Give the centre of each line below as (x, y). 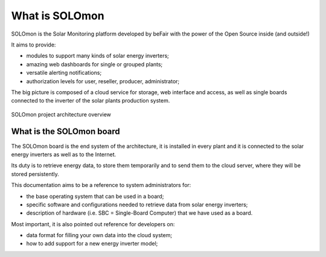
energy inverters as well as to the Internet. (64, 154)
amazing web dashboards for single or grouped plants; (94, 64)
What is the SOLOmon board (66, 132)
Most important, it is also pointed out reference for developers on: (93, 224)
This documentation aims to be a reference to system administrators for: (101, 185)
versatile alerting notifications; (64, 73)
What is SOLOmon (58, 16)
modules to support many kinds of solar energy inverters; (97, 56)
